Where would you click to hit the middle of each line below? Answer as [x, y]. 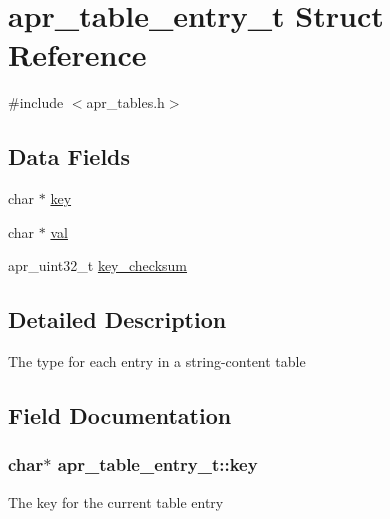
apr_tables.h [125, 102]
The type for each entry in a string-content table [157, 361]
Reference [77, 54]
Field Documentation [120, 415]
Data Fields [69, 156]
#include [36, 102]
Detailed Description [117, 319]
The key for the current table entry [116, 501]
